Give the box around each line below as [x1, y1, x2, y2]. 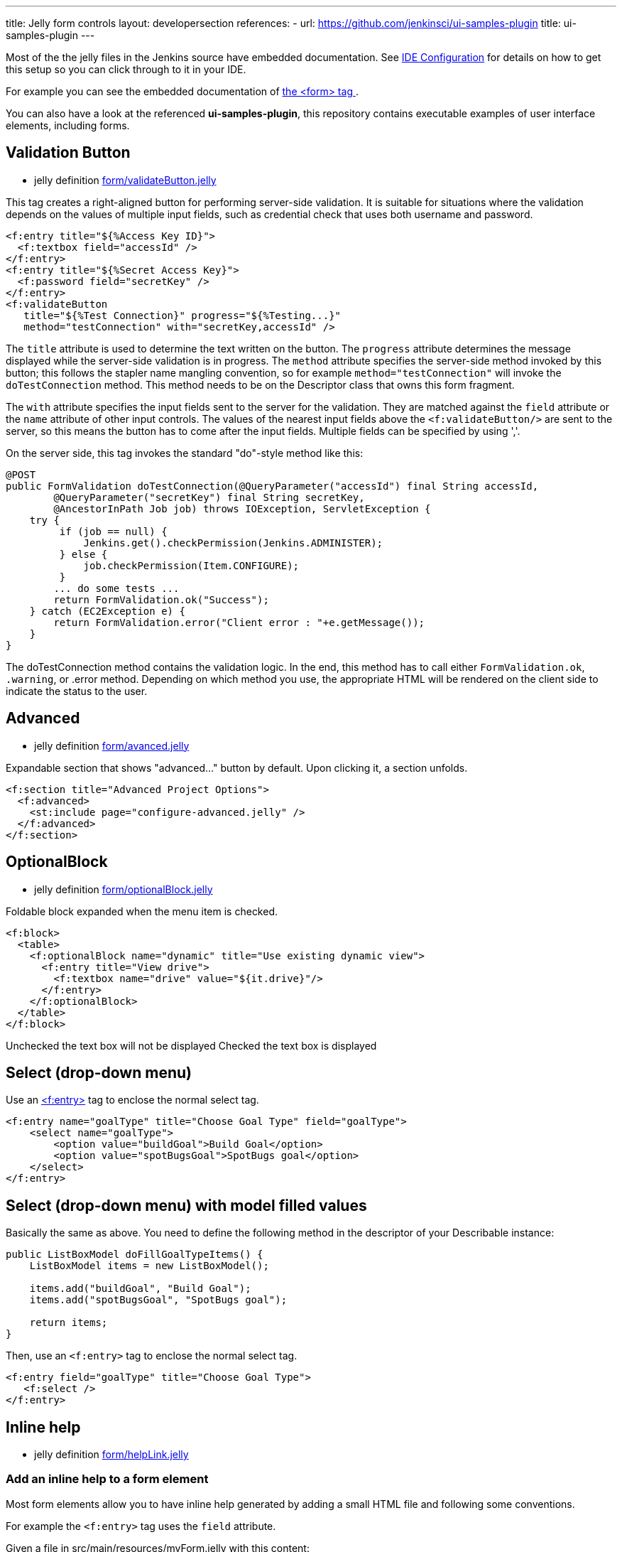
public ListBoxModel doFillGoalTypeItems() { [6, 1249, 263, 1261]
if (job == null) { [59, 525, 168, 537]
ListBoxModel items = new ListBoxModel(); [29, 1260, 269, 1272]
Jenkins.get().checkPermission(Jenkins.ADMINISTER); [83, 537, 383, 549]
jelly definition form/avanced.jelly [34, 739, 190, 752]
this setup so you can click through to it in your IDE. [6, 63, 246, 75]
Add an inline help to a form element [6, 1472, 209, 1487]
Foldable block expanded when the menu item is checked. [6, 905, 278, 917]
